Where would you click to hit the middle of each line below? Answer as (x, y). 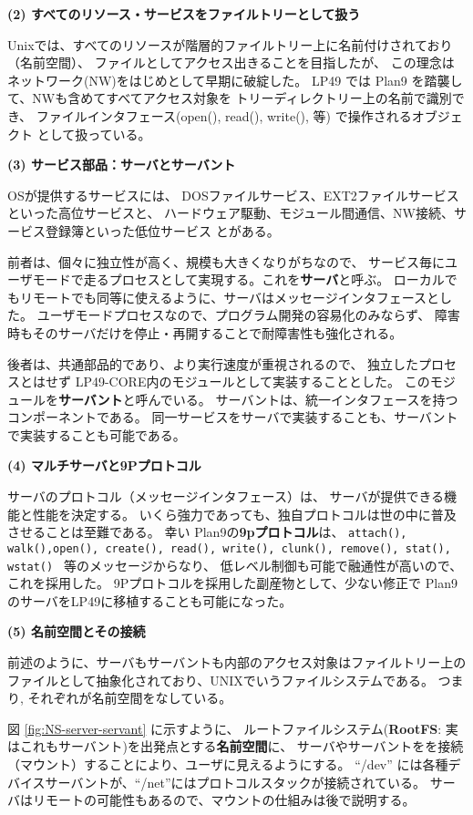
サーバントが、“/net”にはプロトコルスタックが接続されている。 (236, 782)
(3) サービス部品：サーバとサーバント (122, 165)
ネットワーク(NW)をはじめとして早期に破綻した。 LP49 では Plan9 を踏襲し (235, 80)
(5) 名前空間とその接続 (77, 631)
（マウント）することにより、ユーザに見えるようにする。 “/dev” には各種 (228, 763)
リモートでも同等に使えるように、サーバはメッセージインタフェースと (230, 297)
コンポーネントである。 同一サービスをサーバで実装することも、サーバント (233, 417)
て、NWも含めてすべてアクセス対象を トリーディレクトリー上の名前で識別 (230, 98)
